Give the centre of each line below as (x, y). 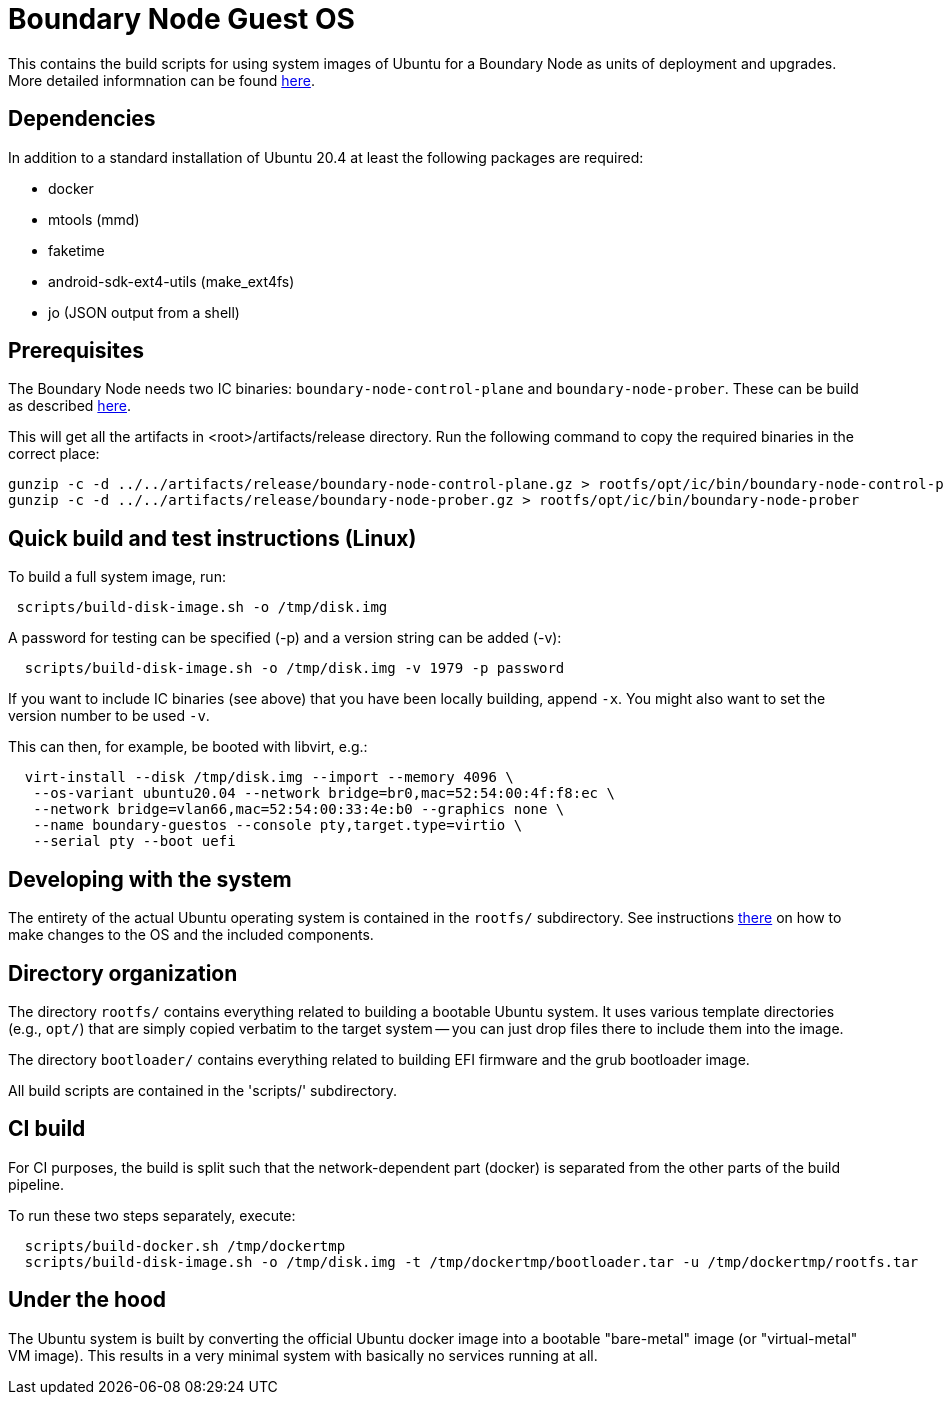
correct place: (54, 454)
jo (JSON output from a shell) (144, 312)
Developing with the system (150, 879)
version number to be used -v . (109, 716)
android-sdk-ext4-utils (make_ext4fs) (171, 281)
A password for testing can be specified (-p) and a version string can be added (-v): (285, 638)
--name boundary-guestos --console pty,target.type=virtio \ (278, 825)
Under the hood (87, 1300)
